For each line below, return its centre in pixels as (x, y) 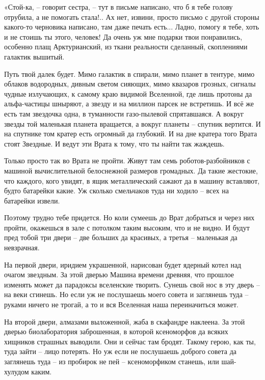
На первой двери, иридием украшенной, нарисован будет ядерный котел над (123, 264)
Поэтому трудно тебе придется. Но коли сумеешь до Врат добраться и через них (129, 217)
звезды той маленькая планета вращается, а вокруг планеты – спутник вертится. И (132, 123)
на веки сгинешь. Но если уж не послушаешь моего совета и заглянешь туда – (126, 294)
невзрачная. (22, 247)
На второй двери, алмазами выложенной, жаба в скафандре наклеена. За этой (125, 321)
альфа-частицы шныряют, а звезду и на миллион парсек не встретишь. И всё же (129, 104)
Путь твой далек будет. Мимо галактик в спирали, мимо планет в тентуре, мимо (129, 74)
